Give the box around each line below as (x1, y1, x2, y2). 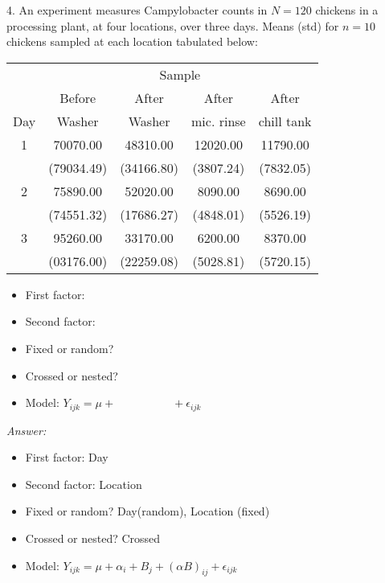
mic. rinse (191, 111, 246, 130)
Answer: (6, 421, 47, 438)
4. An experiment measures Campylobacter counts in (6, 2, 268, 18)
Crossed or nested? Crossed (25, 529, 161, 546)
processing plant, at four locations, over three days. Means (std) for (6, 17, 339, 34)
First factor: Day (25, 449, 109, 466)
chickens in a (315, 2, 379, 18)
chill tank (258, 111, 312, 130)
